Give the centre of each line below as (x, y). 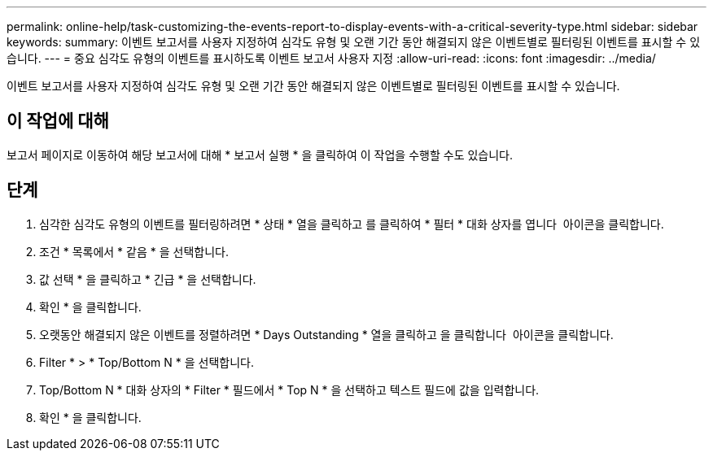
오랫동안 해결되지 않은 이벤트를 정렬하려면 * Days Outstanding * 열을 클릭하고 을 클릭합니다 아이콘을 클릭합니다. (326, 334)
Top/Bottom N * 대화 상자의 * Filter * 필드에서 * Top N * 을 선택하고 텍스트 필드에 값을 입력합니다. (289, 390)
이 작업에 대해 (58, 121)
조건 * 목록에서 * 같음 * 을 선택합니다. (134, 251)
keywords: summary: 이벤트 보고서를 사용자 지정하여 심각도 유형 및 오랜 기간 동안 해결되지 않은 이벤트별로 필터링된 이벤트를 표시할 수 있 (354, 42)
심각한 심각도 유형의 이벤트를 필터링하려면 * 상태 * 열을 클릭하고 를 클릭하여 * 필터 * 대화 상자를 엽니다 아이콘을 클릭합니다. (352, 224)
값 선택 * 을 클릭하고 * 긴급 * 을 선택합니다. (148, 279)
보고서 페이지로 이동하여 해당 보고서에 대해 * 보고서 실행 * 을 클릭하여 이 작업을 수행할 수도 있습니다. (260, 155)
